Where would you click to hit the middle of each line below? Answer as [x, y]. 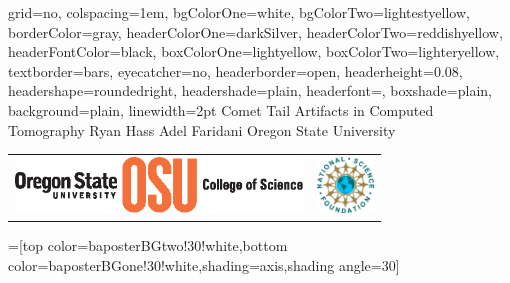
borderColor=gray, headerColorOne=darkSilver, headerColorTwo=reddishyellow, [255, 31]
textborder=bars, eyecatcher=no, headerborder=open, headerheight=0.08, [235, 70]
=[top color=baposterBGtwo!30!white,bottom [148, 245]
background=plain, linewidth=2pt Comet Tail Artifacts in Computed [221, 109]
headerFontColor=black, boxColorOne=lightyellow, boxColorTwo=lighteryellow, [254, 51]
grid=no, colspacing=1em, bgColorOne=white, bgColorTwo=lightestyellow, [239, 12]
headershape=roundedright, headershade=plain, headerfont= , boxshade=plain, [250, 90]
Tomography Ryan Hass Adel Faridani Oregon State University [202, 129]
